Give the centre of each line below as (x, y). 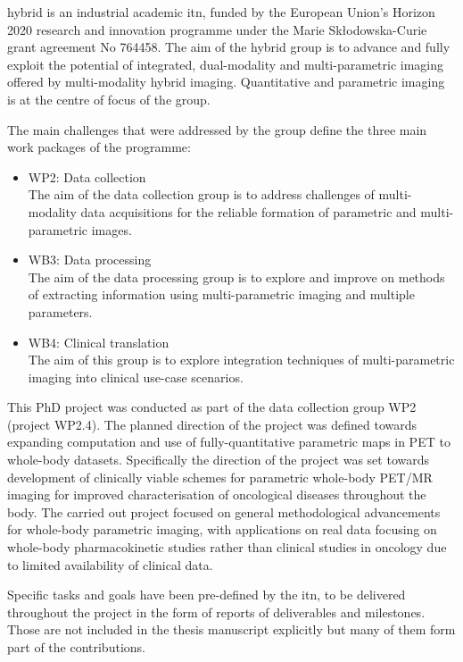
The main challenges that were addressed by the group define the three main (217, 129)
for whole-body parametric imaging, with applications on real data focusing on (222, 529)
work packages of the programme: (99, 147)
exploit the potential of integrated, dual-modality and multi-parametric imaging (226, 64)
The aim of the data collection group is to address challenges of (201, 194)
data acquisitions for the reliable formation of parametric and (248, 211)
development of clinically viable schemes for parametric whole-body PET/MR (220, 477)
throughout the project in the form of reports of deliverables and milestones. (216, 612)
